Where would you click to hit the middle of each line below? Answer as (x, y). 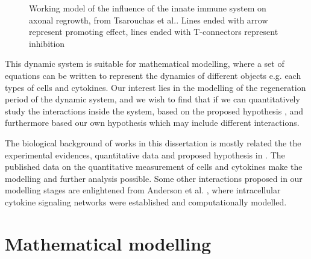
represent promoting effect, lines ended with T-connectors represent (154, 32)
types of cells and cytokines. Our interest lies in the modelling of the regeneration (155, 87)
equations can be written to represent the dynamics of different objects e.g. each (153, 75)
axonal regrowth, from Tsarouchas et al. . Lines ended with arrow (149, 20)
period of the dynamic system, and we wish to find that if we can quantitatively (152, 99)
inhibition (47, 43)
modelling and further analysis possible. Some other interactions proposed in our (154, 178)
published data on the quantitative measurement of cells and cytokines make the (154, 167)
